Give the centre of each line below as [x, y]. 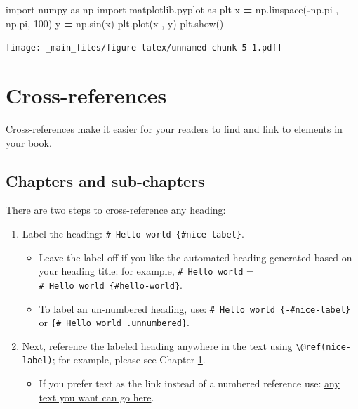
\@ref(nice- [324, 347]
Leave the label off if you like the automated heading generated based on [195, 257]
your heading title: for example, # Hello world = [146, 271]
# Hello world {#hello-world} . [111, 284]
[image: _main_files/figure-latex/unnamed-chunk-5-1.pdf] [144, 48]
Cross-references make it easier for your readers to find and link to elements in [174, 128]
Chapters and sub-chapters [105, 180]
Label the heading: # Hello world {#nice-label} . [133, 233]
